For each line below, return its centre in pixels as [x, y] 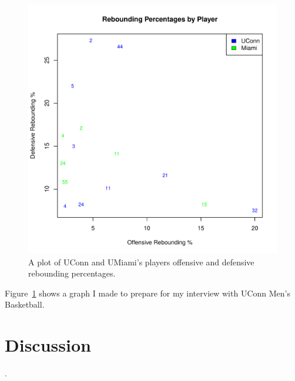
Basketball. [25, 304]
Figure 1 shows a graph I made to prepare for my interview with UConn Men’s [147, 293]
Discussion [48, 345]
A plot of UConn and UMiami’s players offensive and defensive [141, 262]
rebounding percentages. [72, 273]
